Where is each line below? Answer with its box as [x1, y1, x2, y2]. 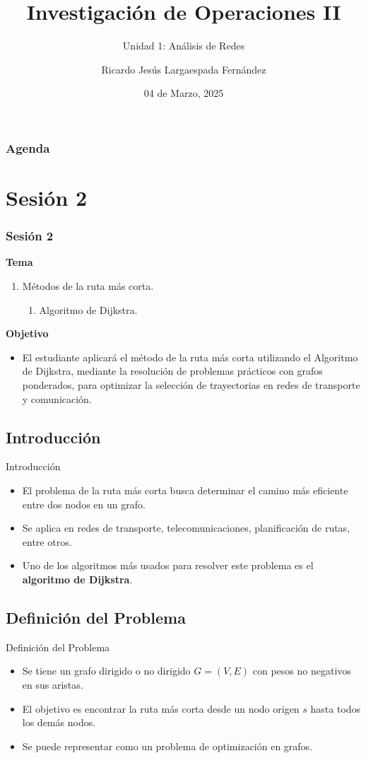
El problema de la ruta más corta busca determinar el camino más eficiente [22, 482, 348, 497]
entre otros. [22, 534, 72, 549]
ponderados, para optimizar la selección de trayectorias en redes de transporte [22, 377, 360, 392]
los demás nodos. [22, 715, 96, 730]
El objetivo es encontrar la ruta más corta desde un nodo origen [22, 701, 300, 716]
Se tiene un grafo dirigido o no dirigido [22, 663, 191, 678]
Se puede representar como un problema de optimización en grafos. [22, 738, 313, 753]
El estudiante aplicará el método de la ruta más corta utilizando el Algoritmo [22, 349, 358, 364]
